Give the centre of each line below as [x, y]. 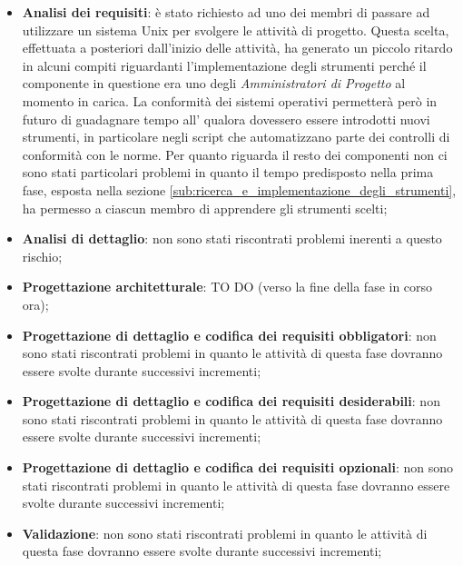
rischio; [42, 256]
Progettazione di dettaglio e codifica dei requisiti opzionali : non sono [237, 467]
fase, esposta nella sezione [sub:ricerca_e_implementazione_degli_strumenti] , [239, 189]
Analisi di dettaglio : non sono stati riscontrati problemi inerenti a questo [232, 238]
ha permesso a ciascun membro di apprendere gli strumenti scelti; [205, 208]
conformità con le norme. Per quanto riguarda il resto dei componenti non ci [235, 154]
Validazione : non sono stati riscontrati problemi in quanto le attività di [225, 533]
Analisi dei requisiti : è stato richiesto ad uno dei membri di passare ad [226, 12]
